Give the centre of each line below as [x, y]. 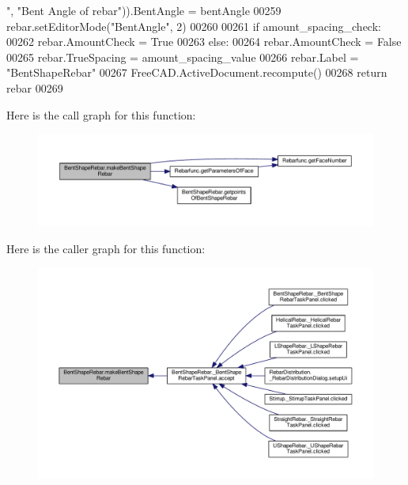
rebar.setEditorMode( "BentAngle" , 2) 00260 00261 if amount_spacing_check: [194, 26]
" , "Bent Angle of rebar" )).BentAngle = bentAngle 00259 [144, 10]
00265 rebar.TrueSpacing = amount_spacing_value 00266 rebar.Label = [183, 57]
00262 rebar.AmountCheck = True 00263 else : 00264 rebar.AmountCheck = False [204, 42]
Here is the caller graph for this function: [106, 248]
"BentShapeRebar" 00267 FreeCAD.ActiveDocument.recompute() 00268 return [197, 72]
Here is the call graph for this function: [101, 114]
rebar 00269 [35, 87]
